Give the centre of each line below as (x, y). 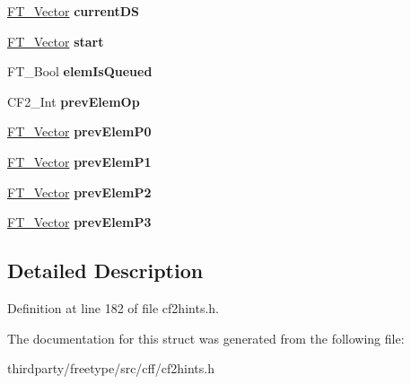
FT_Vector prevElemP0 (79, 131)
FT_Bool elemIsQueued (80, 71)
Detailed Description (105, 271)
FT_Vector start (56, 41)
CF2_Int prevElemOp (74, 101)
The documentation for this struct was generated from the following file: (206, 338)
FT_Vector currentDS (73, 11)
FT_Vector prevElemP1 (79, 161)
